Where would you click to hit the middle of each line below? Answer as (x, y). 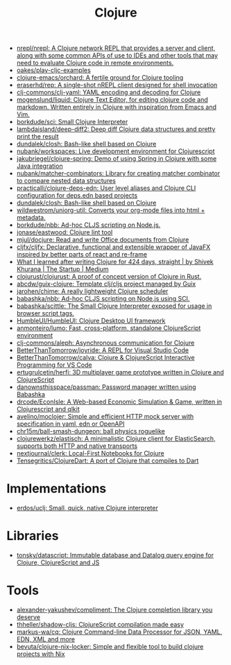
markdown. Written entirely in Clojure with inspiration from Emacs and (116, 107)
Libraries (33, 536)
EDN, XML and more (46, 639)
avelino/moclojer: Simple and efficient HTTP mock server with (105, 417)
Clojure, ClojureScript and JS (58, 562)
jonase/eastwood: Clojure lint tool (65, 232)
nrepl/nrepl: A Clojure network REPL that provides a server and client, (116, 48)
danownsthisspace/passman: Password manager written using (106, 387)
